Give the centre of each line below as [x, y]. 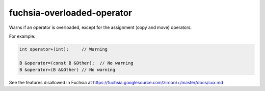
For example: [22, 36]
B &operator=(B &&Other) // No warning [67, 70]
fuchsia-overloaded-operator [71, 13]
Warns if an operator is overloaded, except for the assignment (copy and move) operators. [100, 27]
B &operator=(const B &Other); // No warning [76, 63]
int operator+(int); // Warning [64, 49]
